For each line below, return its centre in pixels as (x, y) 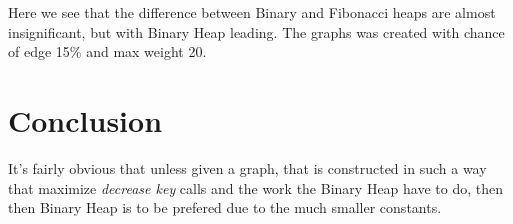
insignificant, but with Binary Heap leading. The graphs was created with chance (256, 31)
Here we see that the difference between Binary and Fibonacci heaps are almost (252, 12)
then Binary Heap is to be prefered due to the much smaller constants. (225, 207)
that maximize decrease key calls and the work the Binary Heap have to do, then (255, 187)
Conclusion (85, 119)
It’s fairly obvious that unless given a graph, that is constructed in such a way (247, 167)
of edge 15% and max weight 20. (107, 51)
